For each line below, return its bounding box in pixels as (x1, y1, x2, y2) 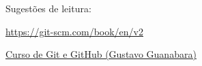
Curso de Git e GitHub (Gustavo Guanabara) (5, 47, 197, 61)
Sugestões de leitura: (5, 1, 91, 15)
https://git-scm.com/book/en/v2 (5, 24, 143, 38)
